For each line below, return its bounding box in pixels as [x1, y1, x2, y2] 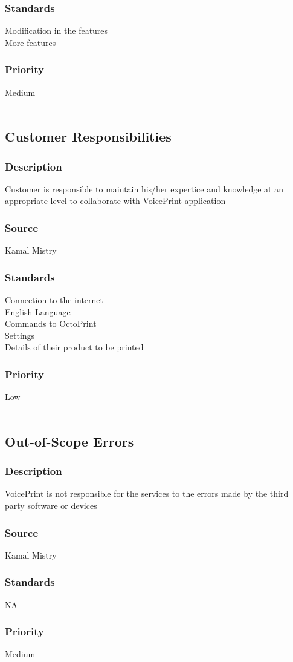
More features [5, 36, 56, 48]
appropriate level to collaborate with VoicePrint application [5, 194, 226, 207]
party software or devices [5, 499, 97, 511]
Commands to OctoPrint [5, 317, 97, 330]
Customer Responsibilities [5, 127, 172, 146]
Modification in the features [5, 24, 108, 37]
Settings [5, 329, 35, 341]
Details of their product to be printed [5, 341, 144, 353]
